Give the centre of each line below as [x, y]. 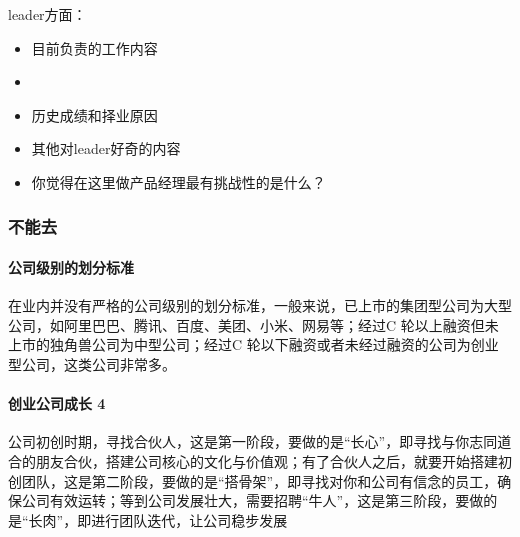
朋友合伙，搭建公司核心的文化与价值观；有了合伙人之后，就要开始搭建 [266, 460]
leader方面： [47, 14]
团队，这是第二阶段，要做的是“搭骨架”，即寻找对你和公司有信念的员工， [259, 480]
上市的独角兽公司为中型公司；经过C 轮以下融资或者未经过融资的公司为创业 [253, 344]
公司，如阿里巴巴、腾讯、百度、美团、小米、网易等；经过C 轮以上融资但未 [253, 324]
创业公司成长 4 [57, 403]
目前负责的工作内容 [94, 47]
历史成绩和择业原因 [94, 114]
